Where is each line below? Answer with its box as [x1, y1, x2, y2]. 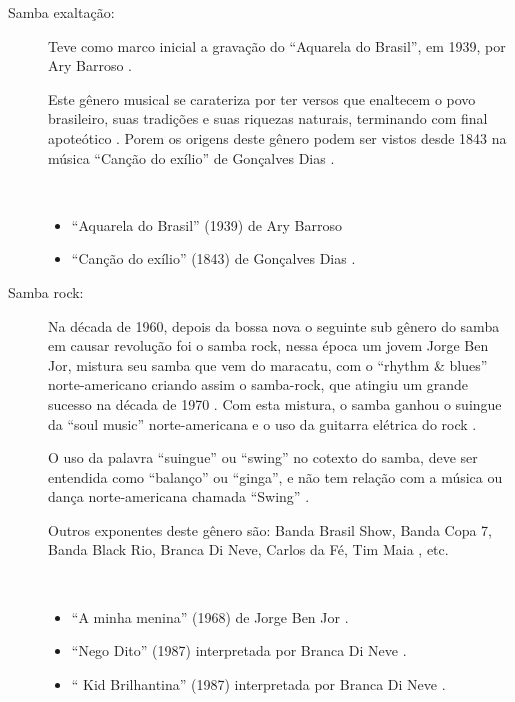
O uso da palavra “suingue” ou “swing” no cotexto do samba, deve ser [48, 447, 478, 468]
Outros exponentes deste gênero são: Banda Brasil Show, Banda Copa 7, [48, 519, 493, 540]
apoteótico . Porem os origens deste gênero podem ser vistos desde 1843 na [48, 127, 507, 148]
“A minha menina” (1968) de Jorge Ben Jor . [71, 606, 349, 627]
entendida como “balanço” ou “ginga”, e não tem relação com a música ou [48, 466, 503, 487]
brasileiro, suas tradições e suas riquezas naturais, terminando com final [48, 108, 488, 129]
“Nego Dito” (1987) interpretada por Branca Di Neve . [71, 640, 407, 661]
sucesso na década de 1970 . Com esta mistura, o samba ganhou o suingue [48, 393, 502, 414]
